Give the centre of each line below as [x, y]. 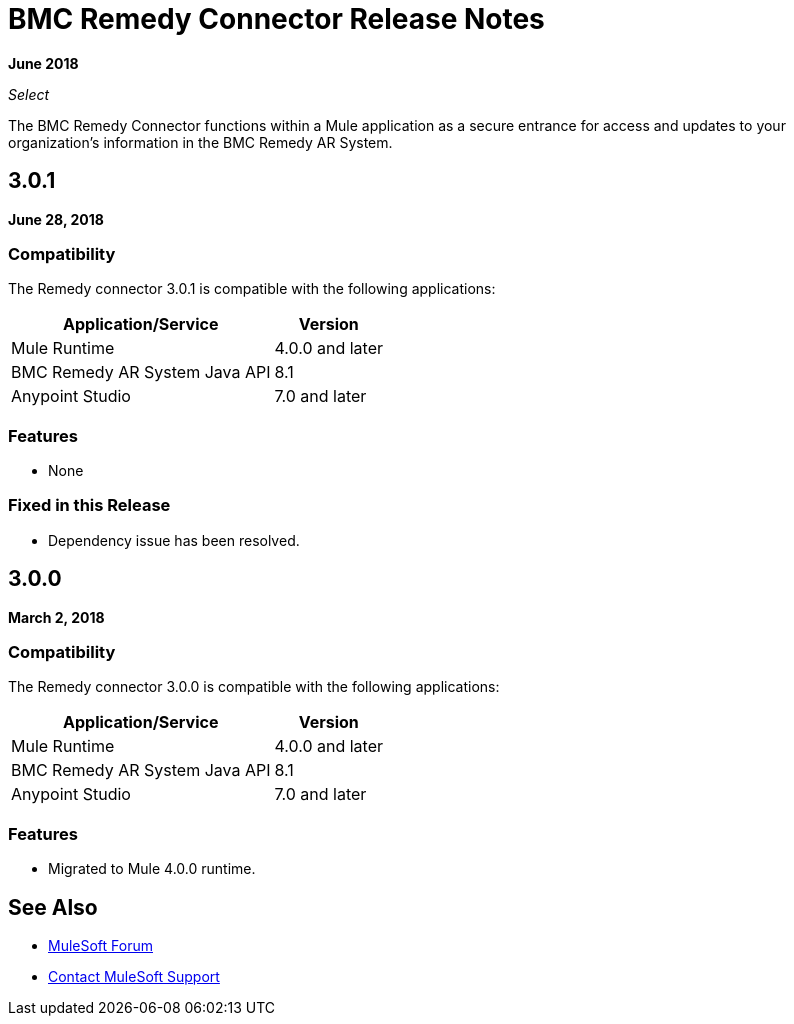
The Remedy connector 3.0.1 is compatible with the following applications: [252, 289]
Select [29, 94]
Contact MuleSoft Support [134, 977]
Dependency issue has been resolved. [174, 540]
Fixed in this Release [89, 505]
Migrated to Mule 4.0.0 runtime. [152, 869]
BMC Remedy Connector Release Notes [276, 19]
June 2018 [43, 63]
